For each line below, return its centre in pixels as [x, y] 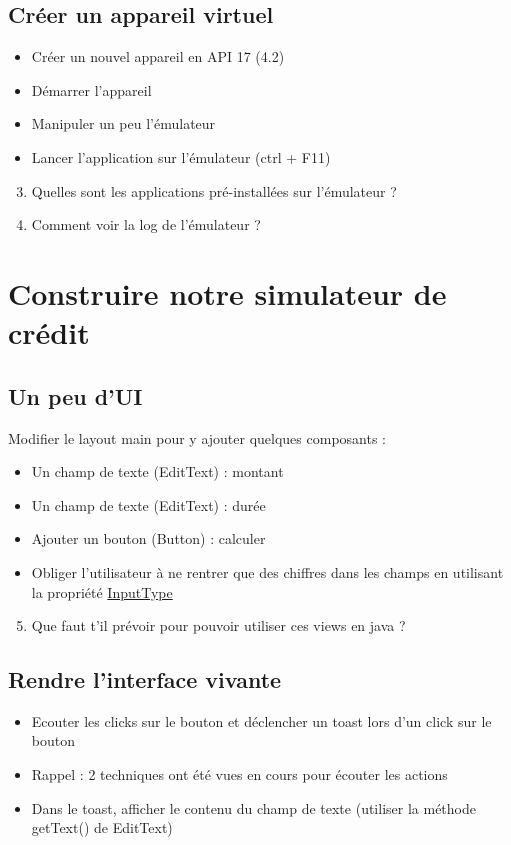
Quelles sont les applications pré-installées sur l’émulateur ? [214, 190]
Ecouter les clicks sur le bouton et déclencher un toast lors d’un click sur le [261, 720]
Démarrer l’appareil [91, 89]
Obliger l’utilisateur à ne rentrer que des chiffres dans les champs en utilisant [267, 571]
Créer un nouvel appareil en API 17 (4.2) [158, 56]
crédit [49, 332]
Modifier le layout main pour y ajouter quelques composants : [197, 437]
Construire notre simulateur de [227, 292]
